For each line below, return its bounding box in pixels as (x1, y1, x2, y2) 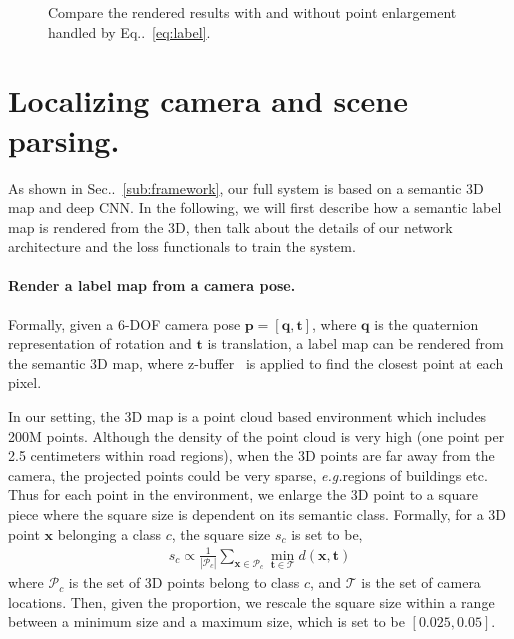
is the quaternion (374, 313, 479, 334)
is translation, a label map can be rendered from (207, 333, 504, 354)
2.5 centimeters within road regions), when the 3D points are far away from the (8, 445, 495, 466)
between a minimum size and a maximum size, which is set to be (8, 611, 405, 632)
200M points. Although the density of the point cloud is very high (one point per (8, 425, 505, 446)
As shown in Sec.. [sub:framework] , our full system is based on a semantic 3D (8, 177, 484, 198)
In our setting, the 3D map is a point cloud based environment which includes (8, 406, 487, 427)
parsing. (8, 119, 120, 160)
